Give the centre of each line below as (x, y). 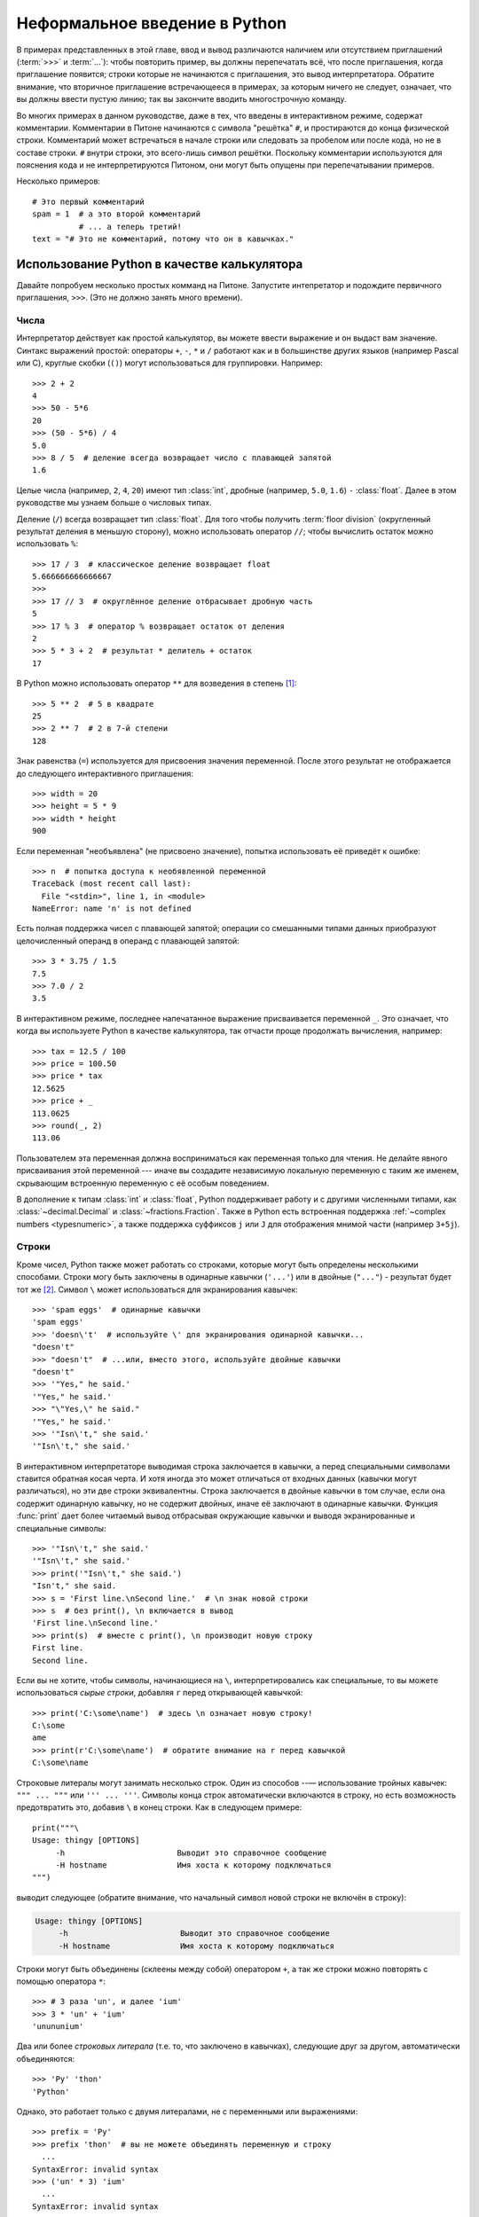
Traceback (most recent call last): (112, 884)
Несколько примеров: (59, 181)
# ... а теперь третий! (130, 227)
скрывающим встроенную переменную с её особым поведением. (143, 1183)
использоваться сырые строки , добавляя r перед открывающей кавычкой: (160, 1693)
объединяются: (46, 2058)
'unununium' (58, 2027)
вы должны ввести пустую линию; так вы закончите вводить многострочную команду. (181, 99)
